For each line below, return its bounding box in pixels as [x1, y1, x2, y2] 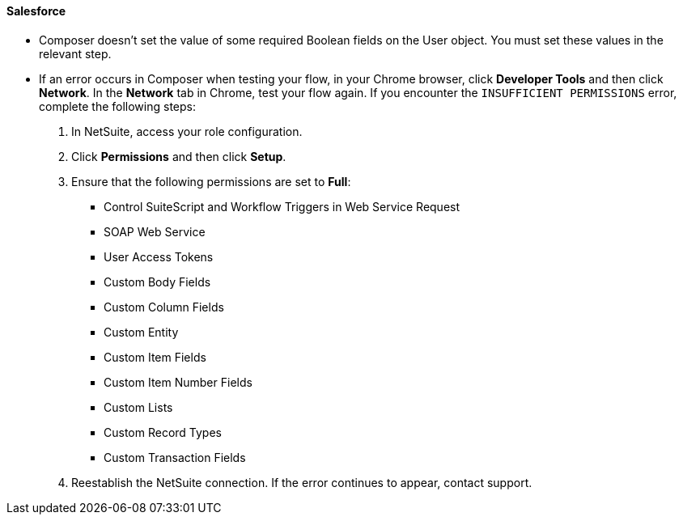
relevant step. [39, 46, 112, 61]
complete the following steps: [39, 99, 197, 113]
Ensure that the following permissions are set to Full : [71, 174, 351, 188]
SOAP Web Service [104, 224, 206, 239]
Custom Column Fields [104, 299, 224, 314]
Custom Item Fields [104, 349, 206, 364]
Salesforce [6, 4, 66, 18]
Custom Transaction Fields [104, 450, 246, 464]
